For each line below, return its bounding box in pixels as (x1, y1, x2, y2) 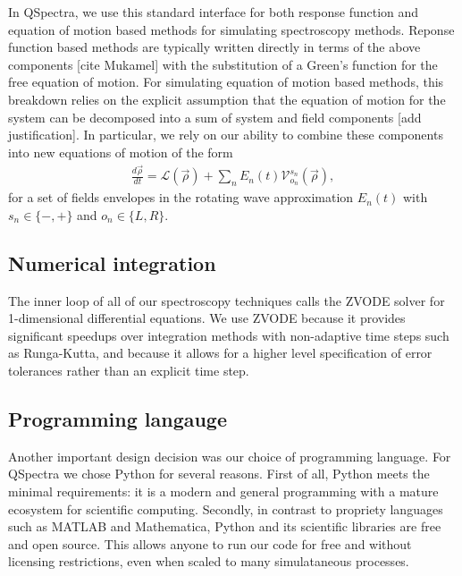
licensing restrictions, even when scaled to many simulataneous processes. (8, 552, 409, 571)
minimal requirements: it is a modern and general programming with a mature (8, 482, 439, 500)
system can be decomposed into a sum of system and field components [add (8, 107, 422, 126)
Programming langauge (8, 405, 228, 432)
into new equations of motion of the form (8, 142, 233, 161)
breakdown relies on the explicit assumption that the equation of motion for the (8, 89, 446, 108)
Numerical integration (8, 249, 216, 276)
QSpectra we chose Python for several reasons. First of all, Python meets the (8, 464, 430, 483)
